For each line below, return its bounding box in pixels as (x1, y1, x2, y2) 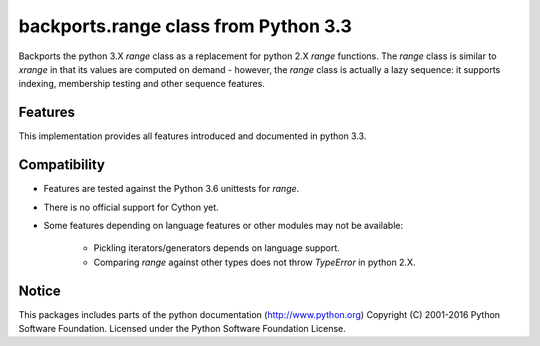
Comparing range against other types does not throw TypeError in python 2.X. (93, 256, 416, 268)
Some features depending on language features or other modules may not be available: (43, 219, 404, 231)
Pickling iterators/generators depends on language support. (93, 242, 340, 254)
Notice (18, 282, 62, 299)
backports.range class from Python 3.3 (18, 15, 352, 37)
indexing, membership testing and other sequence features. (18, 78, 265, 90)
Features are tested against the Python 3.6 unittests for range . (43, 183, 300, 195)
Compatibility (18, 156, 105, 174)
